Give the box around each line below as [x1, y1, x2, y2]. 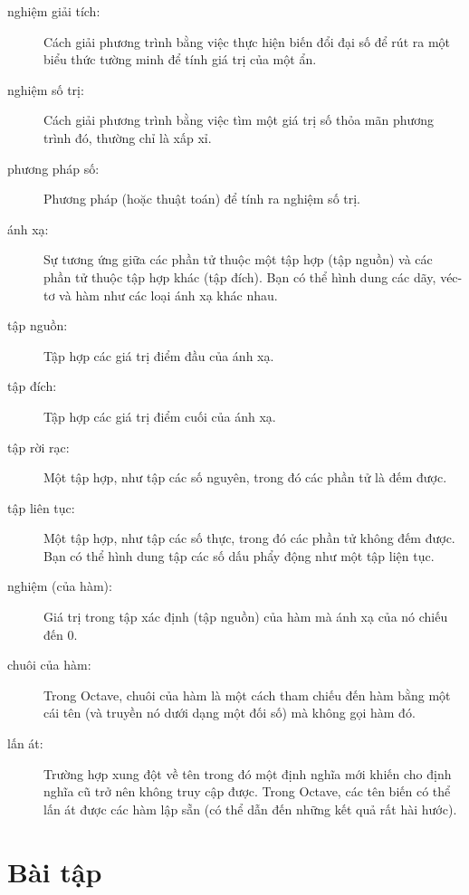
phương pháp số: [7, 158, 100, 177]
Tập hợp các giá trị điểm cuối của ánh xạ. [43, 406, 276, 425]
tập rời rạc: [7, 437, 70, 456]
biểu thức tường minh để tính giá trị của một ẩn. [43, 50, 317, 69]
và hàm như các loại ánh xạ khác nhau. [59, 285, 278, 304]
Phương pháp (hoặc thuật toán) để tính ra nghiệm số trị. [43, 189, 361, 208]
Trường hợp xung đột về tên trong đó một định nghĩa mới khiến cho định [43, 764, 452, 783]
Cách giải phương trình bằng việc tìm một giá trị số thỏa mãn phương [43, 110, 435, 129]
